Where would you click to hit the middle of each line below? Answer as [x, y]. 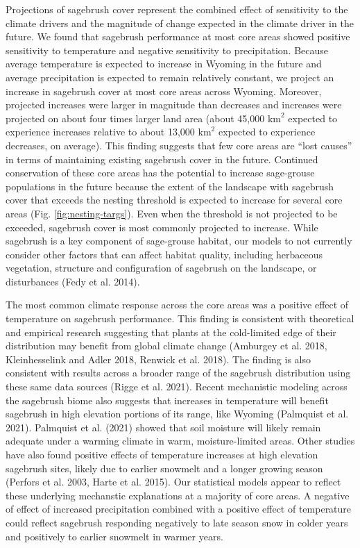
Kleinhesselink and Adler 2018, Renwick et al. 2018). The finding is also [158, 359]
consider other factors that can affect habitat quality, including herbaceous [164, 254]
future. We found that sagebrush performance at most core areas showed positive [178, 36]
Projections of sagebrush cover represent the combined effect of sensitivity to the [177, 9]
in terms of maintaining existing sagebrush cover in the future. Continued [162, 159]
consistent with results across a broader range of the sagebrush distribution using [178, 373]
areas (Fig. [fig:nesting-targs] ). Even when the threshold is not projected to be [172, 213]
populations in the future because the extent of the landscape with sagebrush [170, 186]
